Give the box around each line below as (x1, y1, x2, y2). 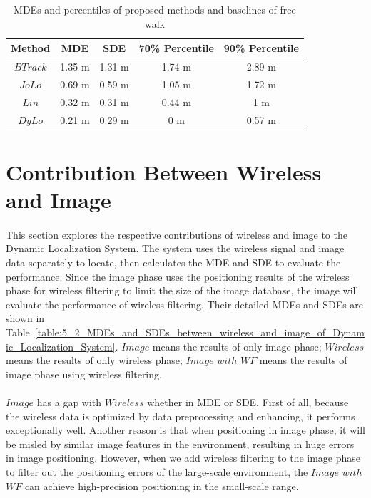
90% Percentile (223, 41, 299, 56)
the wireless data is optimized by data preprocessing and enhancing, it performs (6, 408, 355, 423)
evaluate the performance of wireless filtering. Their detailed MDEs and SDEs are (6, 296, 364, 311)
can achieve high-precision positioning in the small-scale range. (24, 478, 299, 493)
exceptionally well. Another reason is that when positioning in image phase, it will (6, 422, 366, 437)
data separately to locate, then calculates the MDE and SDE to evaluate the (6, 255, 341, 269)
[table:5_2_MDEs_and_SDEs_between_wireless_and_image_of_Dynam (34, 324, 365, 339)
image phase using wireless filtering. (6, 366, 162, 381)
